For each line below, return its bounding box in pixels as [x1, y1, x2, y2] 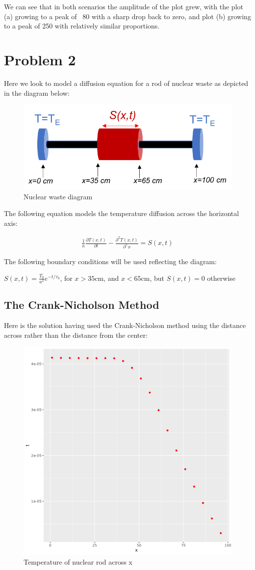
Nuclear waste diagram [24, 191, 93, 202]
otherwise [207, 272, 236, 283]
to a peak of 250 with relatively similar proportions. [4, 21, 160, 31]
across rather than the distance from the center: [4, 329, 148, 340]
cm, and [95, 272, 119, 283]
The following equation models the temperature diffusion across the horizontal [4, 208, 239, 218]
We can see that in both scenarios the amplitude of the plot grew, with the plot [4, 1, 243, 11]
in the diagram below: [4, 87, 70, 98]
